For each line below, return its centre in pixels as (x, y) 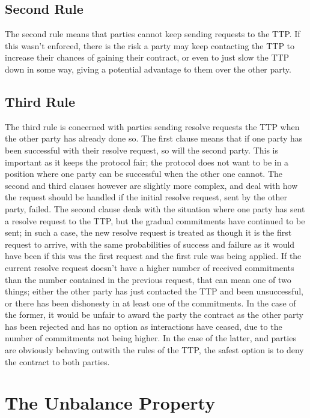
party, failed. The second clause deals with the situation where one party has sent (155, 208)
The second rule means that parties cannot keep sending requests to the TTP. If (153, 34)
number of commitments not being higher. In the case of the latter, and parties (150, 338)
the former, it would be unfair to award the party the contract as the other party (154, 315)
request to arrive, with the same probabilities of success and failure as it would (150, 244)
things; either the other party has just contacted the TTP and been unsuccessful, (154, 291)
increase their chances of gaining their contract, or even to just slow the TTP (147, 57)
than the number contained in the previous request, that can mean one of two (148, 279)
